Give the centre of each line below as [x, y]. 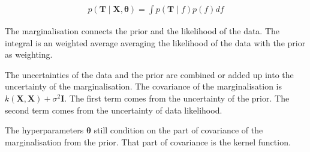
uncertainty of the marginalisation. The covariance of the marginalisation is [144, 86]
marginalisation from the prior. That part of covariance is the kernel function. [148, 141]
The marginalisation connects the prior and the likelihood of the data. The [142, 31]
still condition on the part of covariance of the [178, 130]
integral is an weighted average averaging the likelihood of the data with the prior [155, 42]
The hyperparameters [44, 130]
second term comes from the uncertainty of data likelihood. [114, 110]
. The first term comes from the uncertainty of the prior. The [177, 98]
